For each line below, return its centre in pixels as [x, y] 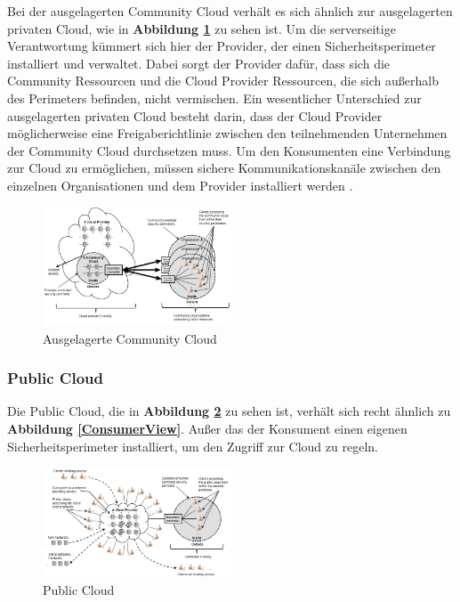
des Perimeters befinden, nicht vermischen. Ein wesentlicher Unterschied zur [214, 98]
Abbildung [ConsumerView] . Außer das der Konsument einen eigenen [207, 429]
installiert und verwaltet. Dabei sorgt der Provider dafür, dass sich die [199, 63]
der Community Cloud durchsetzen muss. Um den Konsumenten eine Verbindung [229, 150]
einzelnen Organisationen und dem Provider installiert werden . [180, 185]
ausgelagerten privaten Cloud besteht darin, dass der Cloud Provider [195, 115]
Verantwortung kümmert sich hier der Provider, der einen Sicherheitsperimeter [222, 46]
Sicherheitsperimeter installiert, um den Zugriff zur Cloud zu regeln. [193, 446]
